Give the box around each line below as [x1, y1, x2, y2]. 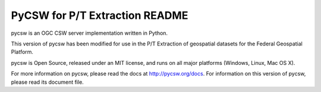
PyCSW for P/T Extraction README [11, 9, 188, 22]
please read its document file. [11, 78, 84, 86]
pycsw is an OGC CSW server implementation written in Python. [11, 29, 168, 37]
